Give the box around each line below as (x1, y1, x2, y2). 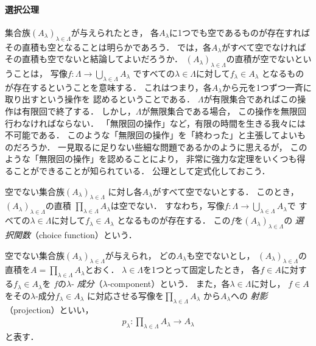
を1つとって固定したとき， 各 (143, 263, 261, 276)
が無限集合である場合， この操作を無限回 (141, 104, 306, 117)
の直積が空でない (226, 52, 295, 65)
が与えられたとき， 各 (71, 26, 160, 38)
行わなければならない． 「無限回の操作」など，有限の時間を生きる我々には (5, 116, 306, 129)
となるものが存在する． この (117, 214, 231, 227)
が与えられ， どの (105, 249, 177, 261)
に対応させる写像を (86, 289, 164, 302)
